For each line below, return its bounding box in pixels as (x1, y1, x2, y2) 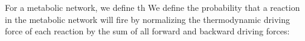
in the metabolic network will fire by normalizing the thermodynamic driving (5, 13, 290, 25)
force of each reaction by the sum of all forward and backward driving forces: (5, 25, 290, 37)
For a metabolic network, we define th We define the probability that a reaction (5, 1, 300, 13)
